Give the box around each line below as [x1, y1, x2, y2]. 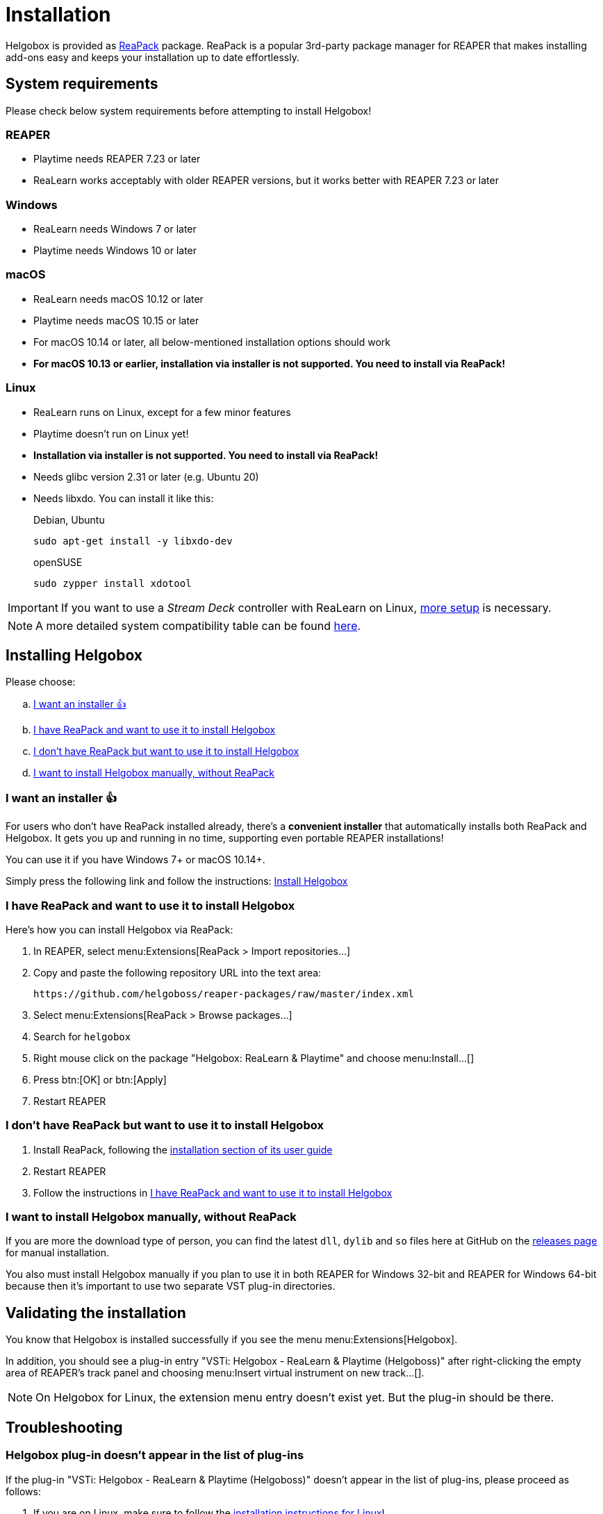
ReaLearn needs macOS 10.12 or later [33, 292, 204, 305]
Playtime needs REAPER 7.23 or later [33, 153, 201, 165]
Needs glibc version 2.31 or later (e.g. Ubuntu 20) [33, 470, 259, 483]
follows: [6, 1485, 41, 1497]
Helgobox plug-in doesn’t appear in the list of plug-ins [6, 1448, 304, 1463]
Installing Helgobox [6, 647, 143, 665]
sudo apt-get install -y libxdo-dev [33, 535, 233, 547]
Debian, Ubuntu [33, 513, 105, 526]
